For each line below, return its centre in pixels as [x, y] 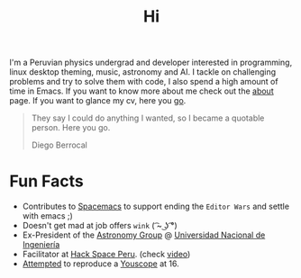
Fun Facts [46, 181]
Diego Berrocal [59, 145]
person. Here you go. [71, 128]
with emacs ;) [48, 216]
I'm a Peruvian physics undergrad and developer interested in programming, [151, 63]
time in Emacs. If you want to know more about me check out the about [141, 91]
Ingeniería [41, 245]
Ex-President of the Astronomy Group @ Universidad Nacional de [144, 235]
